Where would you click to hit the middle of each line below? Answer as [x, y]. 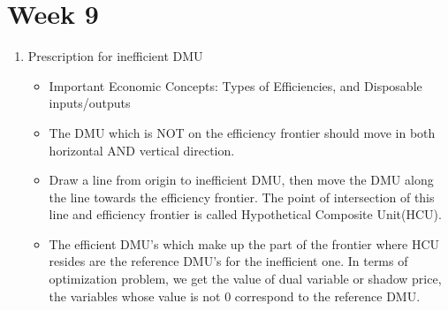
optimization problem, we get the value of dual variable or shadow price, [245, 279]
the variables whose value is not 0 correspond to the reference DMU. [235, 296]
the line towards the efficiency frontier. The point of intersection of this [242, 197]
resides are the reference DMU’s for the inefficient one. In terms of [228, 261]
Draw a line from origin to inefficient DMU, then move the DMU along [241, 180]
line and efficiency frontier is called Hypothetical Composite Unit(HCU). [245, 214]
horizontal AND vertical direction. [142, 150]
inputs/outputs [90, 103]
